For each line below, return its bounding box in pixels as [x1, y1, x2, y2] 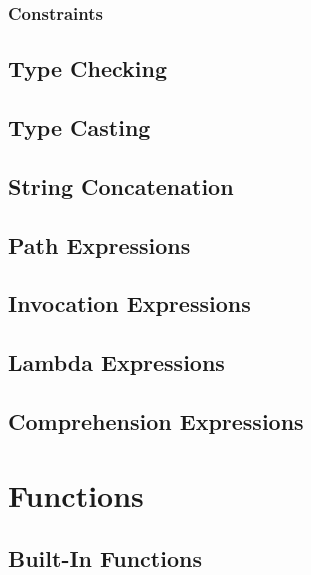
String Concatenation [8, 170, 234, 201]
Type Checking [8, 53, 168, 84]
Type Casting [8, 112, 151, 143]
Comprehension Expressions [8, 405, 304, 436]
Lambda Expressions [8, 347, 225, 378]
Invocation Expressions [8, 288, 251, 319]
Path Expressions [8, 229, 191, 260]
